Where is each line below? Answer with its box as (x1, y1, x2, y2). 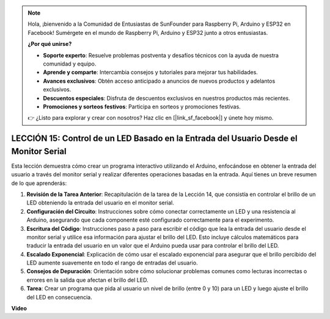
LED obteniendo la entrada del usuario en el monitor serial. (26, 199, 174, 206)
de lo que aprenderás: (11, 179, 67, 187)
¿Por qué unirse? (28, 40, 72, 48)
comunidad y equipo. (43, 60, 97, 67)
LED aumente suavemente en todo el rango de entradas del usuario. (26, 259, 198, 266)
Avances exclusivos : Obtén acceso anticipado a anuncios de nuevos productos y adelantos (43, 77, 276, 84)
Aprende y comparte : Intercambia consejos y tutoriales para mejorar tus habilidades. (43, 69, 258, 76)
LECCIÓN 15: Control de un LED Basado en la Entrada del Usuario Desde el (11, 133, 298, 144)
